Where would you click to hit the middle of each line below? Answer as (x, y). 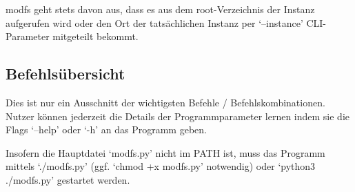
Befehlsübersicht (65, 74)
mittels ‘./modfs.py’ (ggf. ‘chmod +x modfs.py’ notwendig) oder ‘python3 (161, 166)
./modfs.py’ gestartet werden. (68, 179)
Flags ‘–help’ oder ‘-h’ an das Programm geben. (106, 129)
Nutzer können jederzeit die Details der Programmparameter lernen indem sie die (177, 116)
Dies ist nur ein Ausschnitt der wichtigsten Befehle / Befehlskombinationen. (165, 102)
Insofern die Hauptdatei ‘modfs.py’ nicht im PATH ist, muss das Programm (165, 152)
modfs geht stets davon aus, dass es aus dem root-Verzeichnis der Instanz (160, 9)
